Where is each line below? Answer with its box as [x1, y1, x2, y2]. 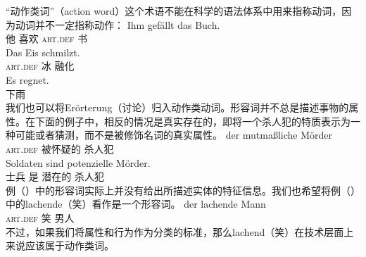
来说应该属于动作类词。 [6, 238, 114, 253]
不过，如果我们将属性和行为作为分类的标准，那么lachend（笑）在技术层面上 [6, 224, 354, 239]
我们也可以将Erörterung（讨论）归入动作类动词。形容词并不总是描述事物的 [6, 100, 349, 115]
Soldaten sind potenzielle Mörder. [6, 155, 151, 170]
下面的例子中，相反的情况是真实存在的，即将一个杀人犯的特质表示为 [34, 113, 351, 128]
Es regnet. [6, 72, 49, 87]
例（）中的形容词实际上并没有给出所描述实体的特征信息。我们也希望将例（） [6, 182, 360, 197]
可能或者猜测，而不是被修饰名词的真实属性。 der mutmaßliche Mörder [15, 127, 333, 142]
